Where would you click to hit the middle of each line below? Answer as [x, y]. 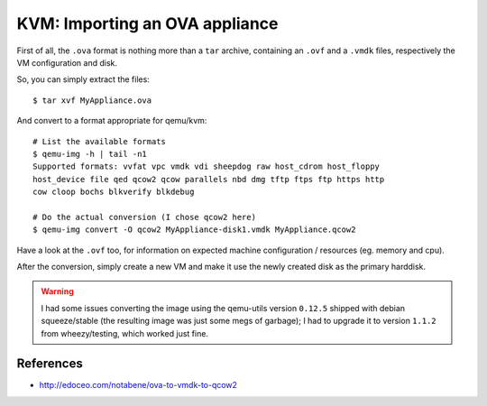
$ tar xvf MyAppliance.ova [92, 100]
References [50, 364]
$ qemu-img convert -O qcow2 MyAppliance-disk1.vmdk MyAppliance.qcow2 [194, 230]
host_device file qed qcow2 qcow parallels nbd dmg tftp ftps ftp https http [209, 179]
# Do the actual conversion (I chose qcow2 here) [145, 217]
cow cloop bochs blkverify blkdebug [114, 192]
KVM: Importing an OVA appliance [147, 23]
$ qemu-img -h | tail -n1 [90, 154]
